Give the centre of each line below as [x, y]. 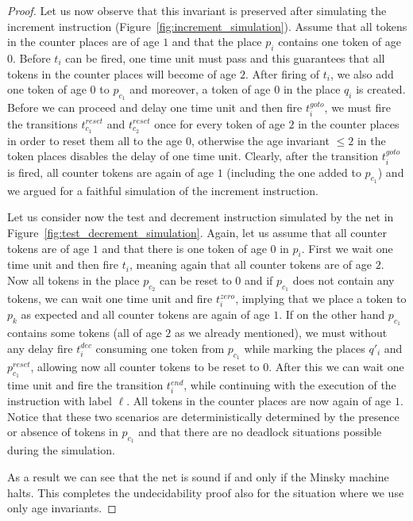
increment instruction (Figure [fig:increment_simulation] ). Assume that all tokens [207, 26]
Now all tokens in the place [73, 280]
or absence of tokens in [63, 432]
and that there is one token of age [184, 248]
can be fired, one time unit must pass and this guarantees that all [225, 57]
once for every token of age [220, 123]
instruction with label [60, 400]
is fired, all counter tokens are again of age [111, 172]
